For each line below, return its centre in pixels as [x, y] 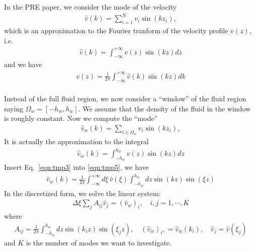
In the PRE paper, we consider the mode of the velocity [90, 7]
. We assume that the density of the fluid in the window [164, 108]
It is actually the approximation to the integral [76, 141]
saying [14, 108]
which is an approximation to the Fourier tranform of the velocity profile [116, 30]
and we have [23, 64]
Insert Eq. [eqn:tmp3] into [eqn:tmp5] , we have [76, 167]
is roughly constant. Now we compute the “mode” [81, 118]
